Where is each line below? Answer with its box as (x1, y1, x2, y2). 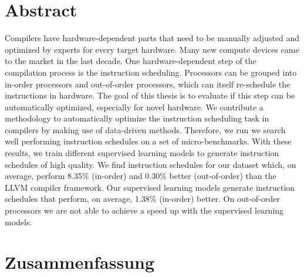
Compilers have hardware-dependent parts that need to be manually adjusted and (5, 32, 300, 44)
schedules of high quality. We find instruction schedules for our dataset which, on (5, 158, 296, 170)
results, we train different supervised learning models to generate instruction (5, 147, 279, 159)
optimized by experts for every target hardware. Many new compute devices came (5, 43, 299, 55)
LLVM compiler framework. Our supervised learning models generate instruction (5, 181, 295, 193)
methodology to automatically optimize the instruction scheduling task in (5, 112, 269, 124)
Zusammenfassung (5, 250, 155, 274)
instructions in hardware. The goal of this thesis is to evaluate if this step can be (5, 89, 295, 102)
